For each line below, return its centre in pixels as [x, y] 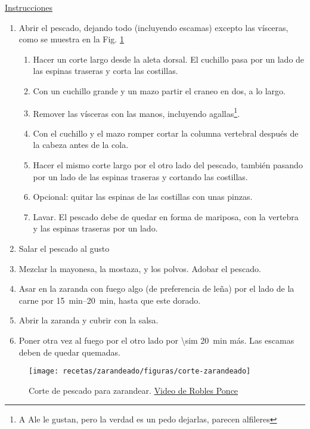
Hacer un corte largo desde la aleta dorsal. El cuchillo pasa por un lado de [169, 59]
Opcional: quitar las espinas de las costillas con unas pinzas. [143, 197]
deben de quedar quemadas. [69, 352]
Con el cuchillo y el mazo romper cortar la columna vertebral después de [166, 133]
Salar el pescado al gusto [64, 248]
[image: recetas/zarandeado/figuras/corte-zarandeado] [140, 371]
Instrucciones [29, 7]
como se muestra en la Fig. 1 [71, 39]
